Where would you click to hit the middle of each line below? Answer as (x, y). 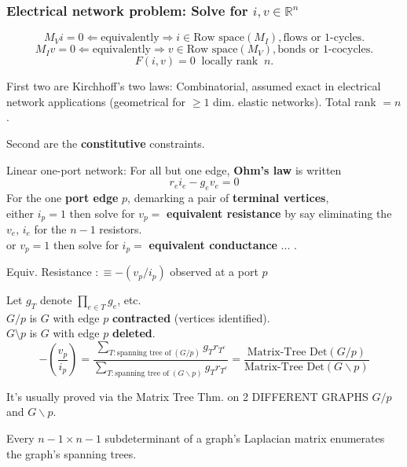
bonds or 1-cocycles (324, 50)
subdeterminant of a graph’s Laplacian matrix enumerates (245, 438)
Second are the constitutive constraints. (106, 143)
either (20, 213)
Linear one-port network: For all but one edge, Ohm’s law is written (174, 169)
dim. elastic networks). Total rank (295, 101)
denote (56, 300)
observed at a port (214, 272)
